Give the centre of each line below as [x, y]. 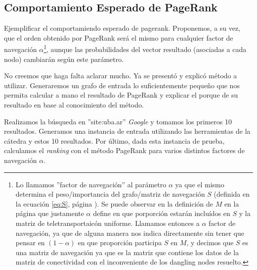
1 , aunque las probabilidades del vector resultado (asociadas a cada [145, 49]
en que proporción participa [120, 243]
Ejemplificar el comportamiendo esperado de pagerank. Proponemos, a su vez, [122, 28]
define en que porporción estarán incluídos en [162, 213]
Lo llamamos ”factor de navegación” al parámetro [91, 184]
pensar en [30, 243]
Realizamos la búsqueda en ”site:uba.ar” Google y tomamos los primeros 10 [118, 121]
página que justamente [50, 213]
